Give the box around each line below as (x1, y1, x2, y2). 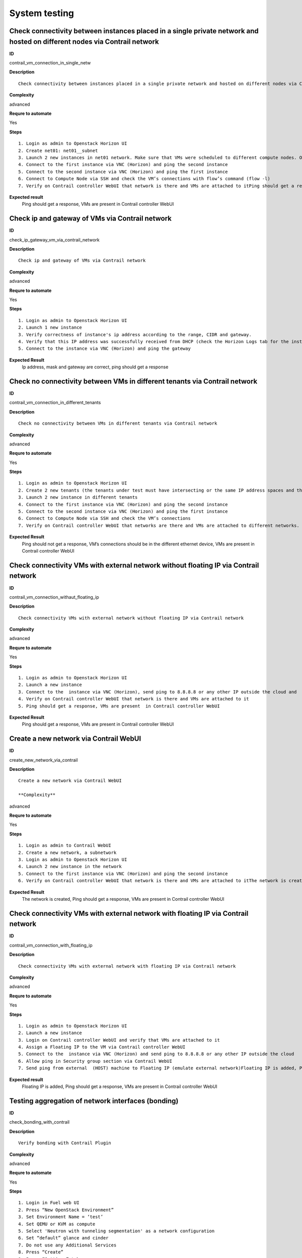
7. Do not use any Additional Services (18, 1242, 117, 1248)
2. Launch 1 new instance (18, 325, 83, 331)
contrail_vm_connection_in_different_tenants (9, 400, 101, 406)
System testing (9, 8, 74, 19)
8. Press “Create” (18, 1249, 64, 1255)
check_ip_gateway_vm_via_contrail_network (9, 237, 100, 243)
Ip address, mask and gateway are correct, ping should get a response (22, 364, 169, 370)
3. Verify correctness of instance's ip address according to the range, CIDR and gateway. (18, 332, 252, 337)
